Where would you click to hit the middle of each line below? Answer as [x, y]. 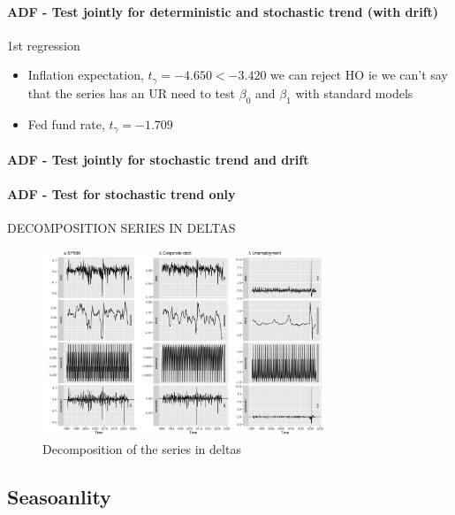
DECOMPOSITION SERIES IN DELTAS [121, 228]
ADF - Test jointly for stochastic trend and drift [158, 159]
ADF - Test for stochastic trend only [121, 193]
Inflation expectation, [86, 75]
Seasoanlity [59, 497]
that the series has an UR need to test [132, 92]
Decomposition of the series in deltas [142, 449]
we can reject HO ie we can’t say [359, 75]
